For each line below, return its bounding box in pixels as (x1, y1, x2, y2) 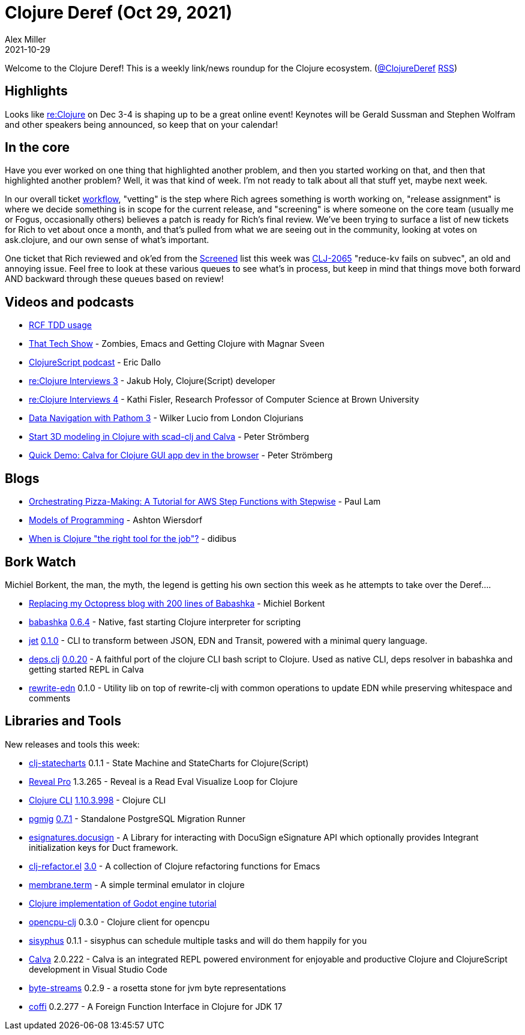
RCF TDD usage (29, 320, 92, 331)
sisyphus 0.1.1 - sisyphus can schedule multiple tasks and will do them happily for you (29, 935, 367, 946)
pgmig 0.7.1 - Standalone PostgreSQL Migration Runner (29, 813, 246, 824)
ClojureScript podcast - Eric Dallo (29, 357, 161, 368)
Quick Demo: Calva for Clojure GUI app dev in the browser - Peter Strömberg (29, 450, 333, 461)
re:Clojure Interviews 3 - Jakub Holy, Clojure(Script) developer (29, 376, 275, 386)
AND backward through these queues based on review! (5, 274, 224, 284)
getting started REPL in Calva (29, 664, 144, 674)
